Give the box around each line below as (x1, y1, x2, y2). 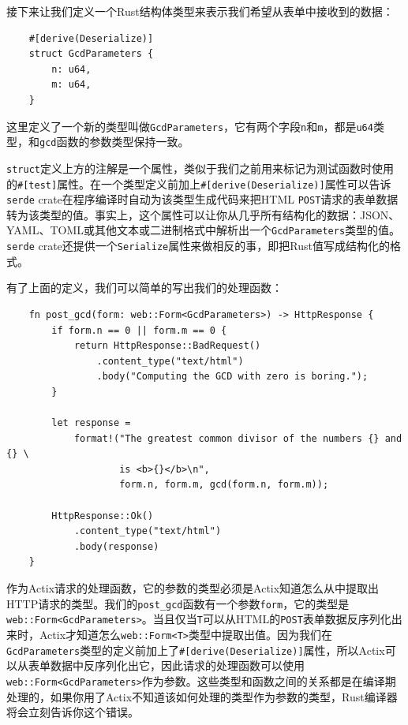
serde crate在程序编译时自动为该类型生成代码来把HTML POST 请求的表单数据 (6, 191, 399, 207)
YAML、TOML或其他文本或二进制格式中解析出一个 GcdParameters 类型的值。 (6, 222, 401, 238)
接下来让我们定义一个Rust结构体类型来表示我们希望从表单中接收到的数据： (6, 3, 394, 19)
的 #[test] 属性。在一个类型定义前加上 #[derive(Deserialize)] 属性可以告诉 (6, 175, 391, 192)
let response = (51, 417, 131, 429)
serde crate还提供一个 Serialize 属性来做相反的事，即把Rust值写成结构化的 (6, 237, 390, 254)
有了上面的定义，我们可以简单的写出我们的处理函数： (6, 279, 283, 296)
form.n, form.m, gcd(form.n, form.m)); (119, 479, 329, 491)
